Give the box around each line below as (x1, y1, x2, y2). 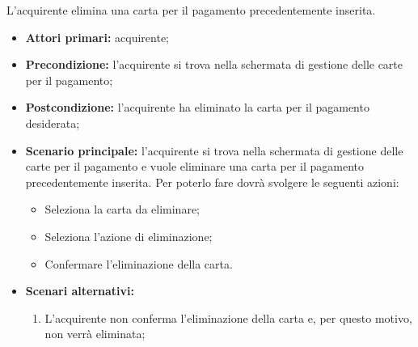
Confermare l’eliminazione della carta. (44, 255, 233, 272)
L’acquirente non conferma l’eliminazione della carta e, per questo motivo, (44, 309, 412, 326)
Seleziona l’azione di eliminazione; (44, 227, 213, 244)
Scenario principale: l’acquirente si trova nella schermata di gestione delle (25, 142, 403, 159)
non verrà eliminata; (44, 325, 146, 342)
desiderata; (25, 114, 80, 131)
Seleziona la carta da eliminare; (44, 201, 201, 218)
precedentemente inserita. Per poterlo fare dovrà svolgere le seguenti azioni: (25, 173, 399, 190)
